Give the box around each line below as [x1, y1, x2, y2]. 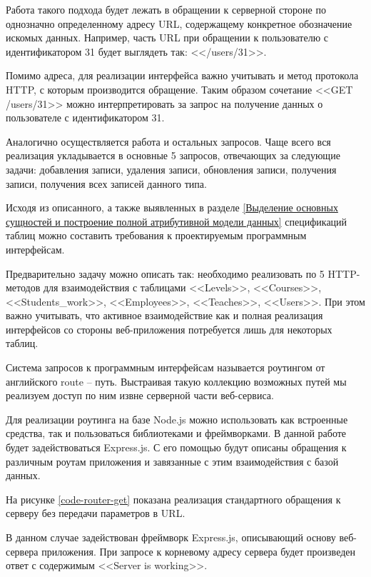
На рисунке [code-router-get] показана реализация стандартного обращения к [6, 491, 341, 506]
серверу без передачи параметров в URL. [6, 506, 185, 521]
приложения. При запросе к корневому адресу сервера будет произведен [41, 543, 356, 558]
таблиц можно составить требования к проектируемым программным [6, 228, 307, 243]
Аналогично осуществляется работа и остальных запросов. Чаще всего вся [6, 134, 331, 149]
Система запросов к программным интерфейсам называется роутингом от [6, 360, 325, 375]
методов [6, 280, 41, 295]
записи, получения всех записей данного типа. [6, 176, 207, 191]
